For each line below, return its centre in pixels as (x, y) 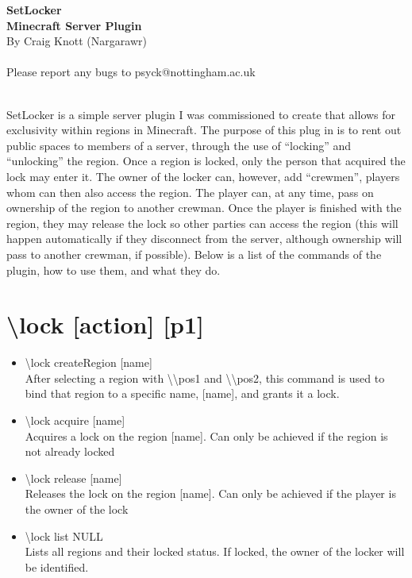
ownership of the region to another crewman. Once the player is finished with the (204, 208)
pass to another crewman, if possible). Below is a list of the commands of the (194, 254)
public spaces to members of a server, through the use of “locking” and (179, 145)
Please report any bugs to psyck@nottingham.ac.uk (131, 72)
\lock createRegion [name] (89, 362)
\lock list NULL (64, 536)
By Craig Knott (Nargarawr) (77, 41)
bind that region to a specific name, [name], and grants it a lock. (182, 393)
